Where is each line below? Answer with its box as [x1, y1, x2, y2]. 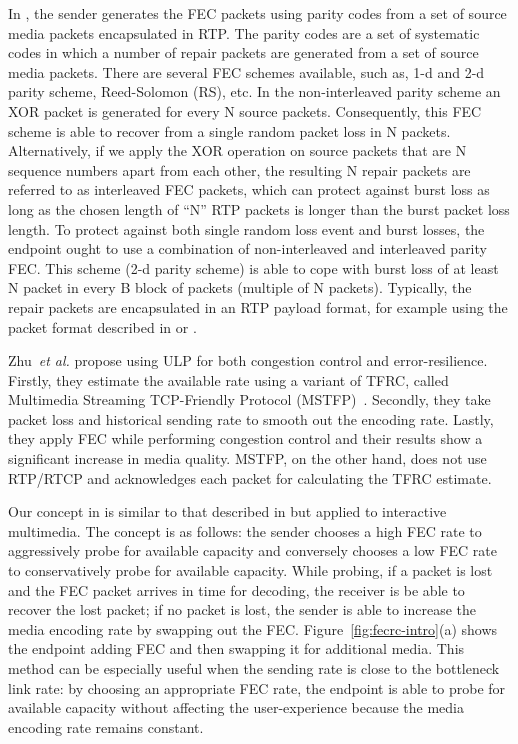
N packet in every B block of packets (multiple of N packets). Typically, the [8, 277, 472, 298]
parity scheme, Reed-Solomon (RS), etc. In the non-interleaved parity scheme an [8, 81, 501, 102]
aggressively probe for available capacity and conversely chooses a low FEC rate [8, 540, 497, 561]
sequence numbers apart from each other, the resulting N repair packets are [8, 159, 471, 180]
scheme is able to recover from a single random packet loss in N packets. [8, 120, 451, 141]
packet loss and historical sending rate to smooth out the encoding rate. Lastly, [8, 408, 494, 429]
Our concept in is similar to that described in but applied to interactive [8, 501, 447, 522]
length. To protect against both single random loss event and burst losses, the [8, 218, 485, 239]
